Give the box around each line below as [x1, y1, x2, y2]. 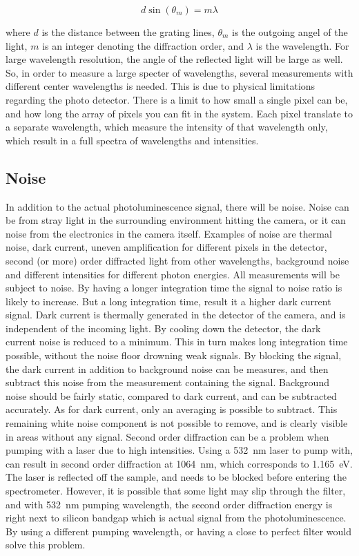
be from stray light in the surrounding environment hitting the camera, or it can [6, 213, 346, 227]
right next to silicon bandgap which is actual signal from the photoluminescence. [6, 510, 347, 525]
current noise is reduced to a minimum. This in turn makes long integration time [6, 334, 348, 349]
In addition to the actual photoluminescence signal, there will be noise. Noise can [6, 199, 349, 213]
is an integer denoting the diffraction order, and [42, 38, 244, 52]
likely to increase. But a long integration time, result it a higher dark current [6, 294, 331, 308]
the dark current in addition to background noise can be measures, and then [6, 361, 329, 376]
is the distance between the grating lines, [41, 25, 215, 39]
